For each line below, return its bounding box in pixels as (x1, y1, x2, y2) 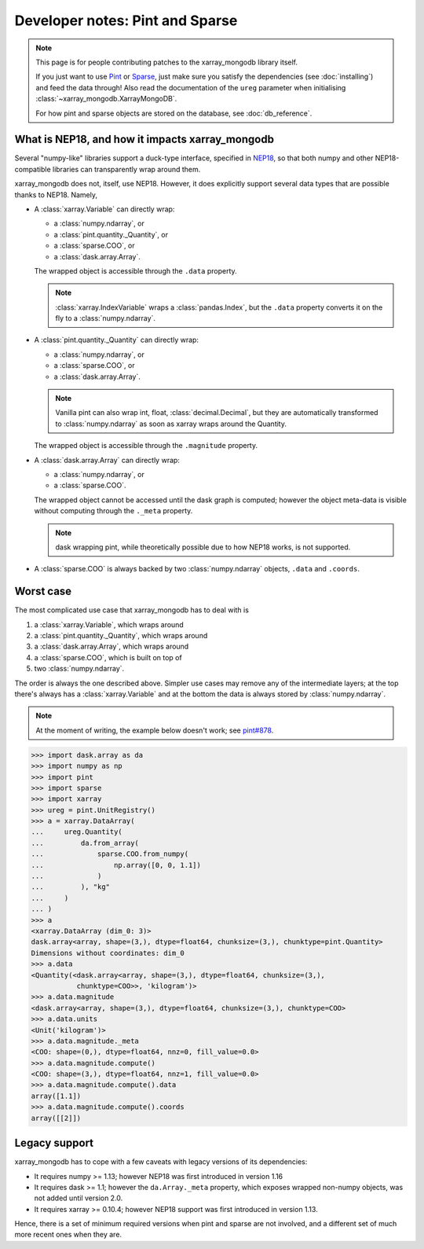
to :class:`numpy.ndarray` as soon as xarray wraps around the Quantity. (55, 419, 287, 428)
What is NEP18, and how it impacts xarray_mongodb (14, 133, 275, 146)
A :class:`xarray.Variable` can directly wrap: (34, 204, 175, 214)
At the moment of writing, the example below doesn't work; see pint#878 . (35, 726, 274, 735)
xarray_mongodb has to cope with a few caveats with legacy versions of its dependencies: (14, 1157, 308, 1166)
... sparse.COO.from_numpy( (31, 850, 188, 858)
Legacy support (14, 1137, 94, 1150)
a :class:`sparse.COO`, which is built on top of (34, 652, 182, 662)
